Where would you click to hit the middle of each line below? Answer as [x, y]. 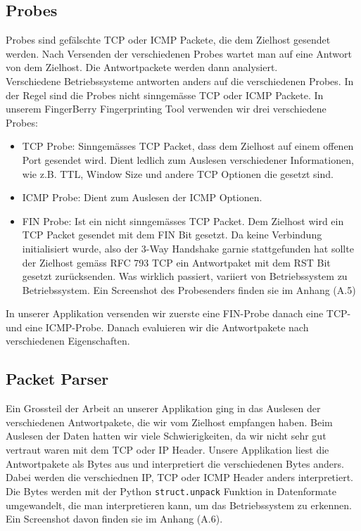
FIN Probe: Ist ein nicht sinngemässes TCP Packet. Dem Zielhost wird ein [183, 220]
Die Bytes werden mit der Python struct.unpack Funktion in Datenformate [171, 491]
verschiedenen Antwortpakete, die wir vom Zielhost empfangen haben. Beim [169, 422]
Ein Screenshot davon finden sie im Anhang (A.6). [114, 519]
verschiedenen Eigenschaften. [68, 341]
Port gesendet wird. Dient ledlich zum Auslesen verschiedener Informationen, [188, 159]
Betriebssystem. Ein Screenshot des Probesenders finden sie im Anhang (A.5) [189, 289]
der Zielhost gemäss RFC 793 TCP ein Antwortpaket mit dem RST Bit [176, 262]
